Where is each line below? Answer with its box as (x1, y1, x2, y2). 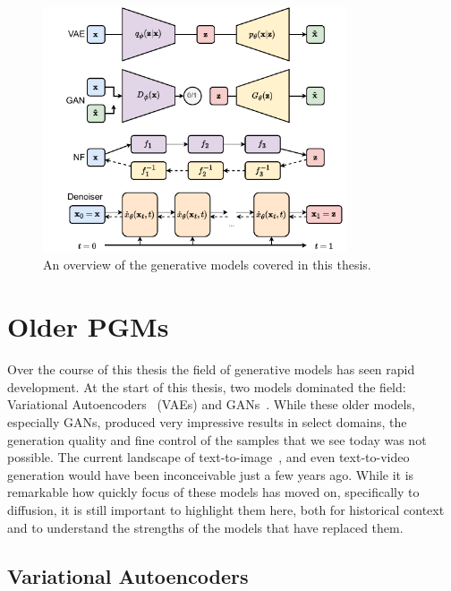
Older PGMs (7, 308, 169, 345)
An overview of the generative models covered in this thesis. (43, 255, 371, 274)
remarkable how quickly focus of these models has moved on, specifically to (7, 483, 420, 501)
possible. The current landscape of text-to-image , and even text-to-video (7, 448, 410, 467)
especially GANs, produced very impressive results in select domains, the (7, 412, 407, 431)
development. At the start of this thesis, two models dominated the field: (7, 377, 406, 396)
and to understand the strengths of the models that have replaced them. (7, 518, 404, 536)
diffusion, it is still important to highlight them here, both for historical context (7, 500, 445, 518)
